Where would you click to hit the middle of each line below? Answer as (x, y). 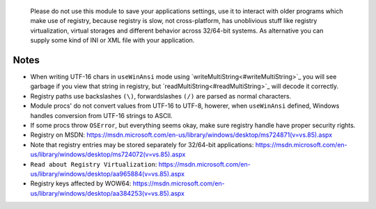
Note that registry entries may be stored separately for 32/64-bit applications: (142, 144)
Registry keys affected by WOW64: (81, 183)
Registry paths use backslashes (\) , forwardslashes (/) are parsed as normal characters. (161, 96)
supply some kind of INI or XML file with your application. (112, 40)
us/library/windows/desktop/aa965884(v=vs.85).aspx (107, 174)
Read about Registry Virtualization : (94, 164)
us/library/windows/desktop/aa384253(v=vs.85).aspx (107, 193)
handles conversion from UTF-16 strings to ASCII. (102, 115)
